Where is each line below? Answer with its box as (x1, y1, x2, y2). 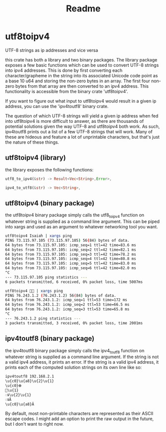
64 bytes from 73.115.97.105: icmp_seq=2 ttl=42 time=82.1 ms (5, 247, 136, 252)
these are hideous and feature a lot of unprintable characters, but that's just (5, 134, 160, 140)
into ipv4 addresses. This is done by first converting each (5, 67, 123, 73)
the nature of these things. (5, 139, 59, 145)
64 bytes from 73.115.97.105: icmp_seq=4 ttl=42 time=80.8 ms (5, 256, 136, 262)
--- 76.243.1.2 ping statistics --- (5, 316, 81, 321)
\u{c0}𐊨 (5, 383, 22, 388)
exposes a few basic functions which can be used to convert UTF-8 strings (5, 62, 159, 68)
